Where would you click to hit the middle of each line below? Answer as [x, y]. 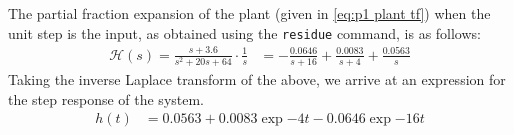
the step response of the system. [106, 98]
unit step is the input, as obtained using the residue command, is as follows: [244, 32]
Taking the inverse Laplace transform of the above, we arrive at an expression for [257, 78]
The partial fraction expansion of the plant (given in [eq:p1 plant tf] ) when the [249, 13]
